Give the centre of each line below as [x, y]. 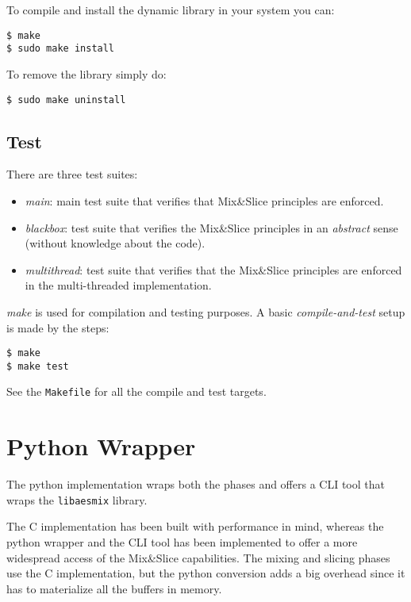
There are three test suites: [72, 174]
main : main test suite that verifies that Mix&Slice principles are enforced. [204, 200]
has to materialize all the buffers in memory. [114, 588]
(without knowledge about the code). [115, 243]
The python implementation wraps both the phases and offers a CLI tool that [196, 484]
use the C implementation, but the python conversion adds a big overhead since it [206, 573]
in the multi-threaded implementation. [118, 285]
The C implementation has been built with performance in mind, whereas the [195, 526]
